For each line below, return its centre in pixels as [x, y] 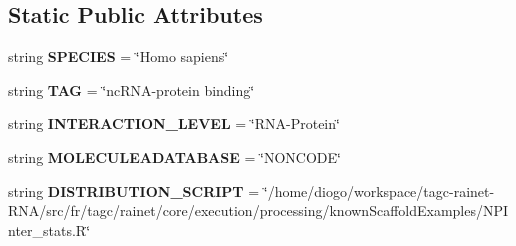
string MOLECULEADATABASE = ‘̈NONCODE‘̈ [174, 156]
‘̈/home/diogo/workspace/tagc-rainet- [379, 190]
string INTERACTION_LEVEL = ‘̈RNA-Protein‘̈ [174, 123]
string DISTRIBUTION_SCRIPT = [134, 190]
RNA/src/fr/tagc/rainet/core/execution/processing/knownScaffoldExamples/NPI [258, 210]
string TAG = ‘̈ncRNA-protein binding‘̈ [131, 89]
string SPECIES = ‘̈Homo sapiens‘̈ [118, 56]
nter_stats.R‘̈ [49, 229]
